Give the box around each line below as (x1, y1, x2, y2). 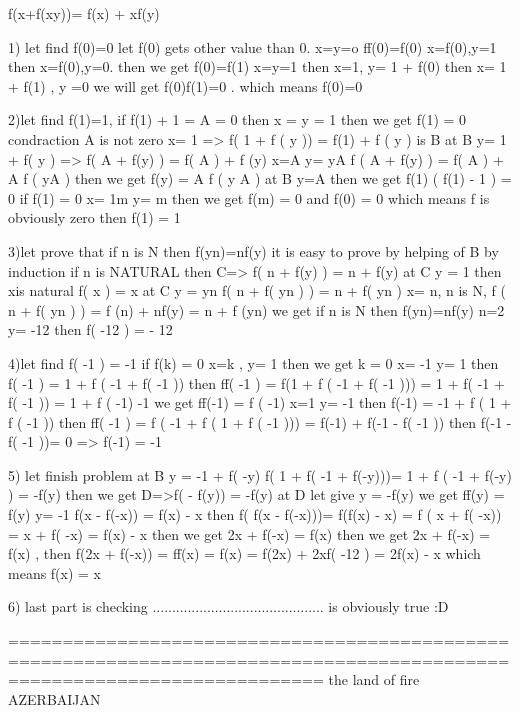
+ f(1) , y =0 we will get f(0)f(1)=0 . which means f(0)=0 (8, 75, 363, 96)
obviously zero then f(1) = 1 (8, 207, 181, 228)
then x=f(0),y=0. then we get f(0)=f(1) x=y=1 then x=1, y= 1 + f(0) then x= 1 (8, 56, 507, 77)
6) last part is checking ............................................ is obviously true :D (8, 596, 449, 617)
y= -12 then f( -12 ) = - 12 (8, 319, 173, 340)
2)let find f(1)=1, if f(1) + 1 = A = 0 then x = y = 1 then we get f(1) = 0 (8, 109, 467, 130)
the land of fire (328, 669, 420, 690)
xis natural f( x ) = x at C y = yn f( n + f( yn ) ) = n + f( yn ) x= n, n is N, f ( (8, 280, 506, 301)
